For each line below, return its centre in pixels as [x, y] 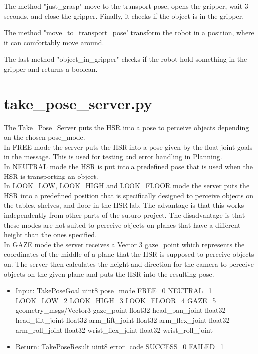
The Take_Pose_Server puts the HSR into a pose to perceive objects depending [127, 127]
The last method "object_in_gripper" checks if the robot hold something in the [126, 59]
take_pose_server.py [78, 103]
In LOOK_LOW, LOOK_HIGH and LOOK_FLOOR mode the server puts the [127, 186]
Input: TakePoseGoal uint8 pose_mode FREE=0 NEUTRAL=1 [114, 290]
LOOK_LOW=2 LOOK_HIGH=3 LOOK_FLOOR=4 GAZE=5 [116, 300]
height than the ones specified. [51, 235]
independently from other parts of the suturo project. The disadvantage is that [125, 215]
